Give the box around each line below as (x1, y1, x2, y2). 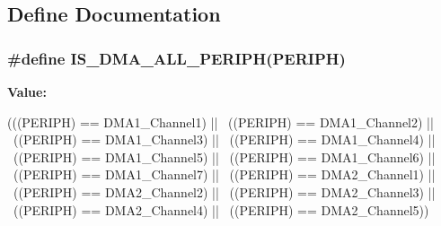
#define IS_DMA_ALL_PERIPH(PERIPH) (7, 47, 346, 69)
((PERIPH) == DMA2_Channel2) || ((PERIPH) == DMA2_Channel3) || (13, 182, 436, 201)
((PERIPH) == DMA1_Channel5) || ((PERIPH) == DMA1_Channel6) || (13, 147, 436, 166)
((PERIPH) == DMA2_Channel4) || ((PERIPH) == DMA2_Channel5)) (13, 200, 429, 219)
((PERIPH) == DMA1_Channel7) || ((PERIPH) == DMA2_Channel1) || (13, 165, 436, 184)
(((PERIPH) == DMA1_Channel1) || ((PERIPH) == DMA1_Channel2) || (7, 112, 434, 131)
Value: (7, 83, 47, 100)
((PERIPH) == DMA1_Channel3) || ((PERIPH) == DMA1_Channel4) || (13, 130, 436, 149)
